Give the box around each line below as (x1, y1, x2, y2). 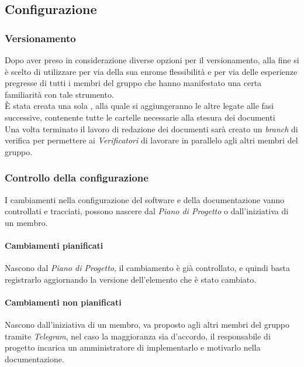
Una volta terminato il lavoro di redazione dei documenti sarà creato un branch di (5, 122, 298, 135)
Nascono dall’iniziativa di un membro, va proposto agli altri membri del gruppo (5, 318, 289, 331)
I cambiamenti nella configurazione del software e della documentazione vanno (5, 193, 285, 205)
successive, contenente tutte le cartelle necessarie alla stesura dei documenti (5, 111, 275, 123)
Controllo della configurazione (5, 170, 148, 185)
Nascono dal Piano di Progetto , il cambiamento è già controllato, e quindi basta (5, 262, 291, 274)
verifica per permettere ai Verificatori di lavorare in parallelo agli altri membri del (5, 134, 298, 146)
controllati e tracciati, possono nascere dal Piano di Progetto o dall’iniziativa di (5, 205, 289, 217)
